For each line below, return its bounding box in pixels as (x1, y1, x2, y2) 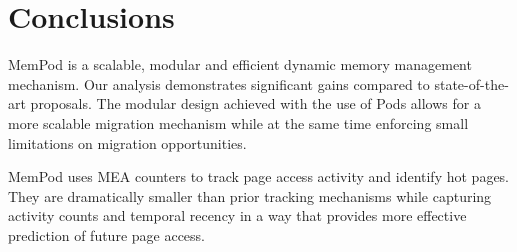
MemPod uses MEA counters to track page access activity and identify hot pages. (8, 166, 510, 187)
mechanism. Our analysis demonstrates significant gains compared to (8, 73, 430, 94)
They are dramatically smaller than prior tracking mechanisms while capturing (8, 185, 492, 206)
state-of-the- (434, 73, 509, 94)
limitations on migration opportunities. (8, 132, 247, 153)
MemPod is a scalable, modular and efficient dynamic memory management (8, 54, 472, 75)
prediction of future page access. (8, 224, 206, 245)
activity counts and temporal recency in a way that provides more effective (8, 205, 467, 226)
